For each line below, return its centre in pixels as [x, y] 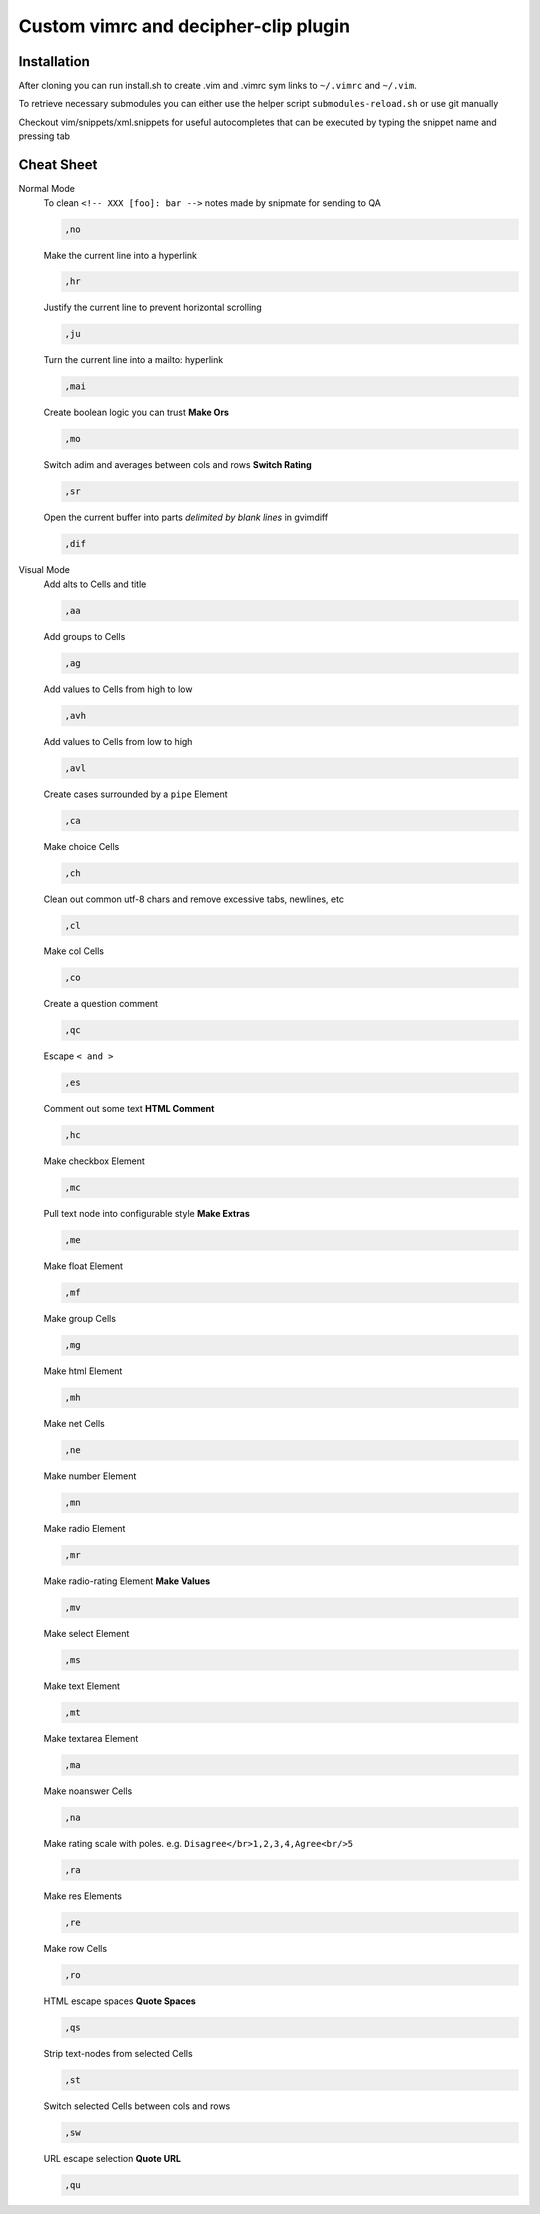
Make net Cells [74, 1424]
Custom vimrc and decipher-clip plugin [184, 26]
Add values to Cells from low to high [118, 741]
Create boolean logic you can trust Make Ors [136, 412]
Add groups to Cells [84, 636]
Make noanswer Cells [88, 1791]
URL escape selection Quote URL [112, 2158]
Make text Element [81, 1686]
